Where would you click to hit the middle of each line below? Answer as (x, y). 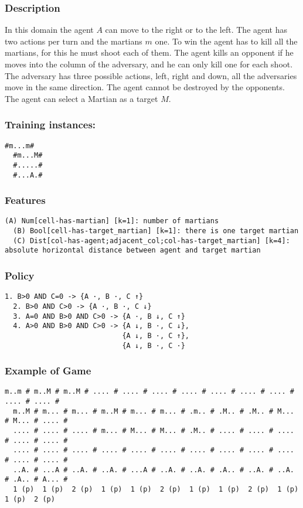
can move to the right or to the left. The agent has (196, 30)
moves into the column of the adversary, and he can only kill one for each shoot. (149, 64)
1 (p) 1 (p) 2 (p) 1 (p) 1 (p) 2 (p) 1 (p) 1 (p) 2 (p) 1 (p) (156, 489)
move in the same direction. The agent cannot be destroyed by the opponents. (145, 87)
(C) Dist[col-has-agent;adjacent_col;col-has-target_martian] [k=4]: (151, 241)
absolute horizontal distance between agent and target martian (133, 250)
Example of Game (48, 371)
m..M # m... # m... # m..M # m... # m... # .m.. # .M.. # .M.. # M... (154, 411)
